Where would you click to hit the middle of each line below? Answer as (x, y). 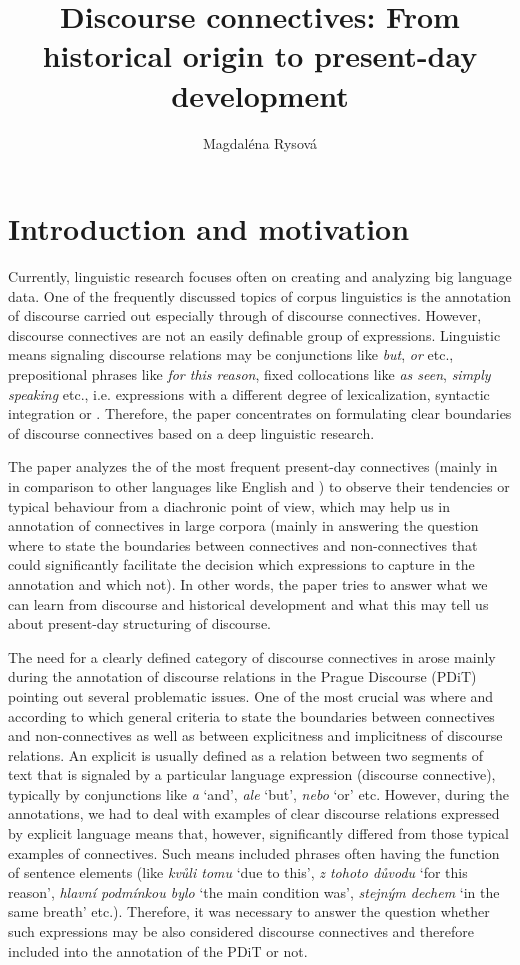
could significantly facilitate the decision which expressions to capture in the (241, 564)
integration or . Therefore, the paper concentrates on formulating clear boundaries (260, 413)
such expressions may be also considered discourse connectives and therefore (241, 931)
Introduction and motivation (209, 228)
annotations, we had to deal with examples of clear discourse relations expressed (254, 813)
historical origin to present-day (260, 55)
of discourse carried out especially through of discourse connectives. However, (245, 315)
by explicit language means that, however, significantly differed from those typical (258, 833)
